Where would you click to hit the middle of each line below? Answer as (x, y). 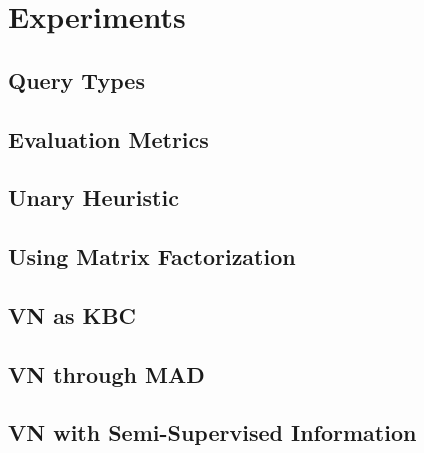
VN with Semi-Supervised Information (212, 432)
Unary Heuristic (93, 197)
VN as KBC (72, 314)
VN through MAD (106, 373)
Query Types (76, 79)
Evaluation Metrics (108, 138)
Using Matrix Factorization (152, 256)
